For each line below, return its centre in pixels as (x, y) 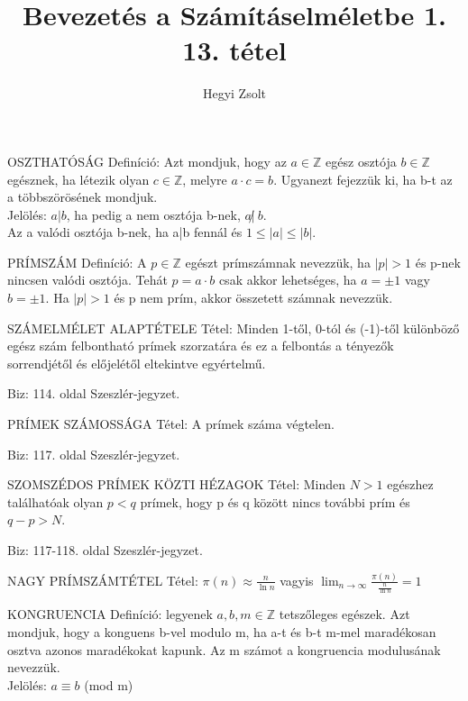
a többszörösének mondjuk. (83, 197)
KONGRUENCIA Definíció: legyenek (110, 614)
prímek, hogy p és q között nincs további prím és (275, 501)
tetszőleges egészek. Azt (344, 614)
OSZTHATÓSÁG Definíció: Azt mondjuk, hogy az (147, 161)
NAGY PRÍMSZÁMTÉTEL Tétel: (103, 580)
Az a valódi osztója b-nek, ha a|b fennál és (125, 232)
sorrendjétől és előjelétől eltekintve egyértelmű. (137, 363)
